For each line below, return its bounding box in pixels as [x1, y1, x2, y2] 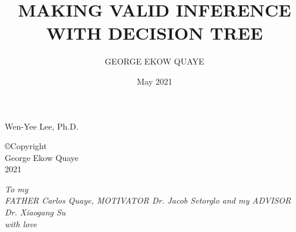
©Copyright [5, 140, 47, 152]
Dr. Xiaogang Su [5, 206, 66, 218]
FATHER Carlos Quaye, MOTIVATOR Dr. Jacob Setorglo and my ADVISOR [5, 194, 291, 207]
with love [5, 217, 37, 230]
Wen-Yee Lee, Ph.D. [5, 120, 78, 132]
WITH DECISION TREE [46, 21, 263, 45]
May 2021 [137, 75, 172, 87]
